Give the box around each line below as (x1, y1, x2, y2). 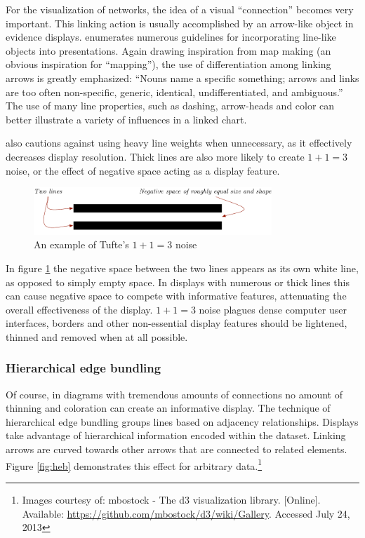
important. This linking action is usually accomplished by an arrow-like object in (6, 15, 354, 30)
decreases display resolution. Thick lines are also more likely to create (6, 149, 305, 163)
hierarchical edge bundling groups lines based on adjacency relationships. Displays (6, 414, 359, 429)
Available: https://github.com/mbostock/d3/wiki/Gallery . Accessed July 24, (22, 506, 350, 520)
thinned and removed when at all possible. (6, 329, 188, 344)
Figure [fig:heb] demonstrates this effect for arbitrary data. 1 (6, 456, 263, 473)
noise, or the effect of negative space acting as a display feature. (6, 163, 280, 177)
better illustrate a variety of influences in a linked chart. (6, 112, 247, 126)
